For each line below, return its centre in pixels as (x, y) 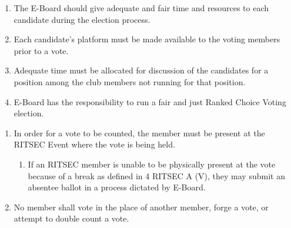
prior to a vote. (41, 50)
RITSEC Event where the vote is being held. (94, 144)
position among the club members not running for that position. (130, 81)
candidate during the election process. (82, 19)
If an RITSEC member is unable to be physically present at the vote (152, 164)
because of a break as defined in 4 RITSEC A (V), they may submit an (156, 175)
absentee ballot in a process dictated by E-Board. (117, 187)
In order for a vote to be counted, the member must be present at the (139, 133)
